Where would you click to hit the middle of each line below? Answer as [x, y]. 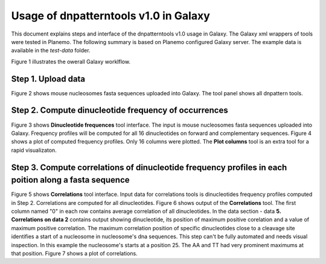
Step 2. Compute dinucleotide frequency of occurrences [120, 111]
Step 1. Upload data [48, 79]
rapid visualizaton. [34, 150]
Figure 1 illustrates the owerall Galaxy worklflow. [71, 61]
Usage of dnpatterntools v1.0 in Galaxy [111, 16]
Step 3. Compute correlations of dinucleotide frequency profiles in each [149, 167]
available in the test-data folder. [51, 51]
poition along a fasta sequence [70, 180]
